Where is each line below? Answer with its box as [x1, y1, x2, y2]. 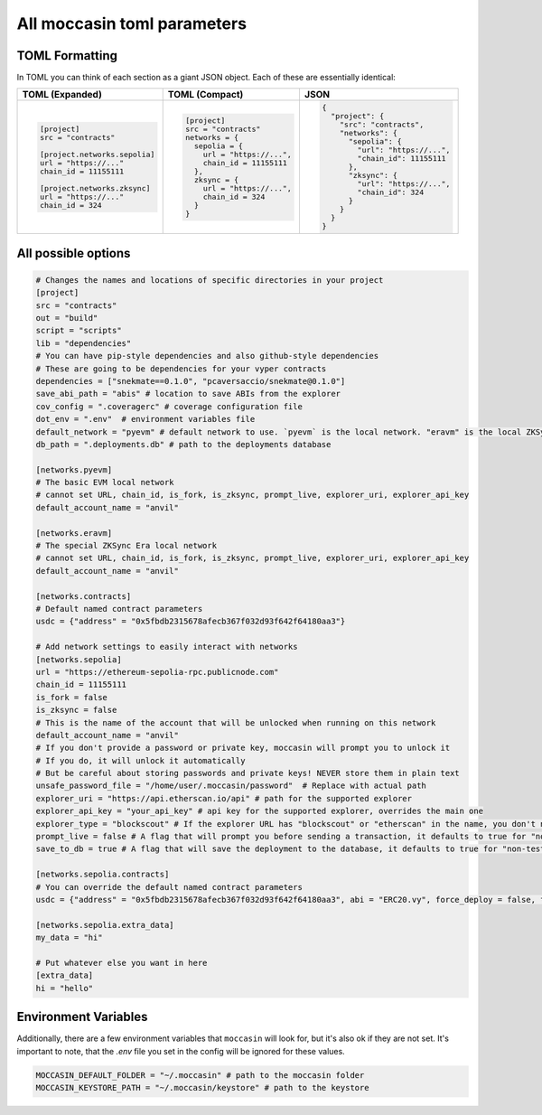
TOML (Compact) [167, 89, 244, 101]
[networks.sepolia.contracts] [35, 869, 170, 880]
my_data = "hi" [35, 932, 103, 943]
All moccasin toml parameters [16, 14, 248, 33]
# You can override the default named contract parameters [35, 882, 303, 892]
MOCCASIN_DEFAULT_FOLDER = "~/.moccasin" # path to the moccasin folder [35, 1070, 365, 1080]
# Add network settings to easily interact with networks [35, 642, 298, 652]
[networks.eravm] [35, 528, 113, 538]
